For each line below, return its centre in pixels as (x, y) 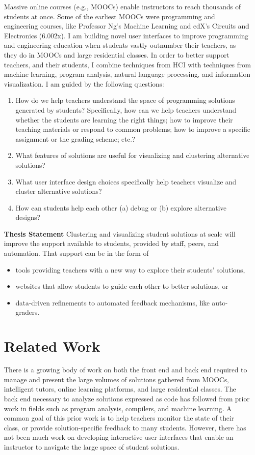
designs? (28, 217)
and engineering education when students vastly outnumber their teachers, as (120, 45)
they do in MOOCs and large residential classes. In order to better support (117, 54)
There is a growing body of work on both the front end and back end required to (126, 370)
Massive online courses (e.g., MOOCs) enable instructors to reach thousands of (123, 6)
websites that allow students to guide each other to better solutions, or (122, 286)
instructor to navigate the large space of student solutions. (92, 446)
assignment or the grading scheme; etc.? (75, 138)
